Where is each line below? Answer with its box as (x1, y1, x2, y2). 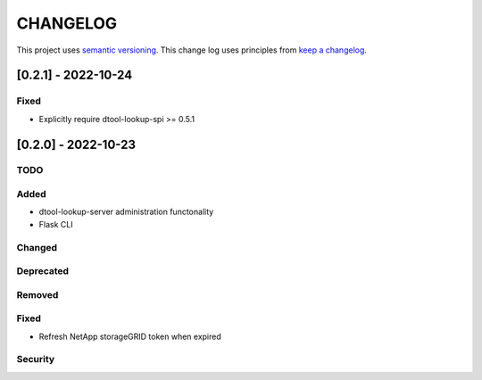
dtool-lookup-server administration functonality (38, 206, 214, 218)
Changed (16, 241, 58, 253)
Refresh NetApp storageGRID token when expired (38, 331, 222, 342)
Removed (16, 288, 59, 301)
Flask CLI (38, 219, 73, 229)
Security (16, 353, 55, 366)
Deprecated (16, 265, 70, 277)
